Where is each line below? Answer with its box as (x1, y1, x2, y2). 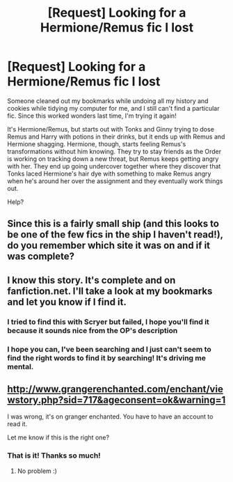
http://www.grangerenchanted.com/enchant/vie (7, 383, 224, 395)
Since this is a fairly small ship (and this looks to (7, 218, 219, 230)
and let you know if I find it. (7, 296, 127, 308)
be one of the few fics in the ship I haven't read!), (7, 228, 224, 241)
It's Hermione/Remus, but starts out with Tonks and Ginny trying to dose (7, 125, 214, 133)
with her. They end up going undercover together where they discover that (7, 162, 221, 170)
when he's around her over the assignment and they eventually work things (7, 176, 223, 185)
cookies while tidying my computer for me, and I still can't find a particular (7, 104, 220, 112)
